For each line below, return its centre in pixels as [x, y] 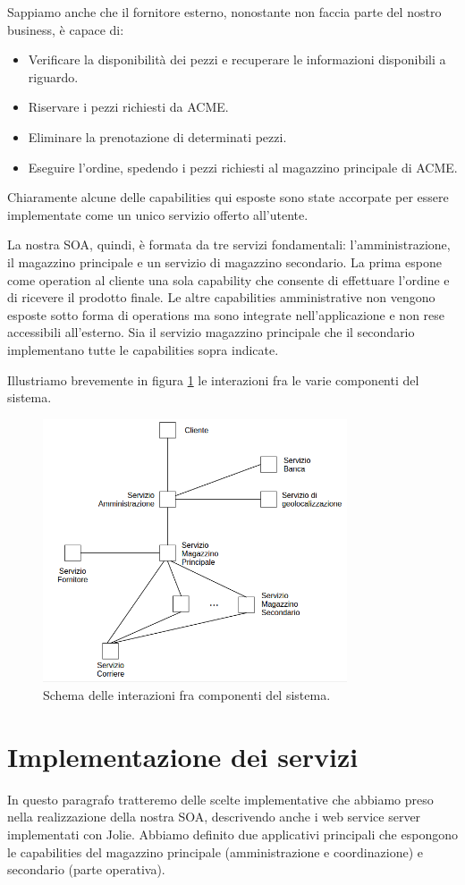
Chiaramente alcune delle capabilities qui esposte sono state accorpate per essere [228, 197]
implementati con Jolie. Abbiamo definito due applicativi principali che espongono [232, 834]
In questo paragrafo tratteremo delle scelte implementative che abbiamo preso [220, 799]
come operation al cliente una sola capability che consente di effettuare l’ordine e [228, 279]
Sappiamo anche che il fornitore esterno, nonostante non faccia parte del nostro [224, 12]
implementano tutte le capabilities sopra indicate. [143, 349]
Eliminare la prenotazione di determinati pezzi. [157, 136]
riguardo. [53, 76]
